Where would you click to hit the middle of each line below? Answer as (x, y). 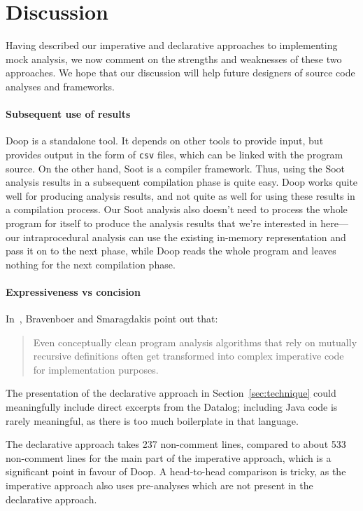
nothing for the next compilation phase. (91, 264)
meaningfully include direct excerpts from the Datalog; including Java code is (172, 407)
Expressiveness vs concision (73, 291)
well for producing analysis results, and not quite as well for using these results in (180, 195)
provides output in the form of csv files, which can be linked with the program (175, 154)
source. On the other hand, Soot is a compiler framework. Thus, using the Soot (176, 168)
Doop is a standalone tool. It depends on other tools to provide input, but (165, 141)
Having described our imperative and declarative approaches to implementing (172, 45)
